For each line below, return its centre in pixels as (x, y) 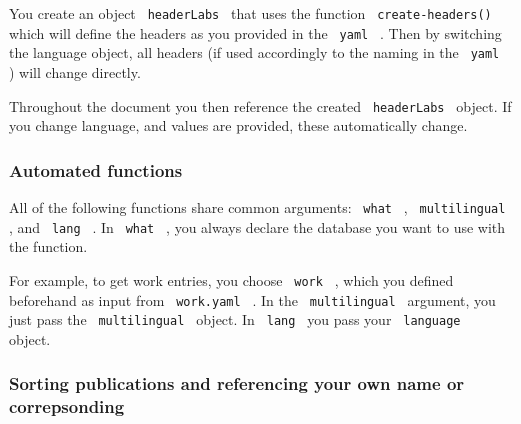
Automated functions (96, 169)
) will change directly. (75, 71)
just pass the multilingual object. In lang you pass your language (235, 319)
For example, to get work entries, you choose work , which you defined (231, 279)
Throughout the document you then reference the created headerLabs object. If (260, 105)
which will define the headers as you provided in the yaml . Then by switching (255, 32)
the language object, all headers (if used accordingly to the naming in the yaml (254, 52)
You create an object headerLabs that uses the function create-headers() (250, 13)
